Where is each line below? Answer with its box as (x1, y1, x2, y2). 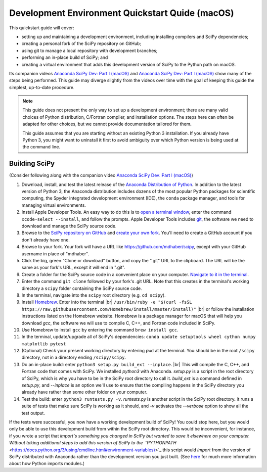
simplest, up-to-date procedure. (9, 84, 75, 90)
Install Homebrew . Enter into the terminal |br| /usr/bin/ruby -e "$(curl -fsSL (21, 299, 192, 305)
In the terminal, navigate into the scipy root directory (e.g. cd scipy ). (21, 292, 166, 298)
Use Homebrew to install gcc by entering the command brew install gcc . (21, 327, 178, 332)
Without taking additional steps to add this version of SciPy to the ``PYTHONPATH (9, 440, 177, 446)
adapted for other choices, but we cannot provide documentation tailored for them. (22, 121, 192, 127)
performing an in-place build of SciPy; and (21, 54, 108, 60)
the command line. (22, 144, 60, 150)
